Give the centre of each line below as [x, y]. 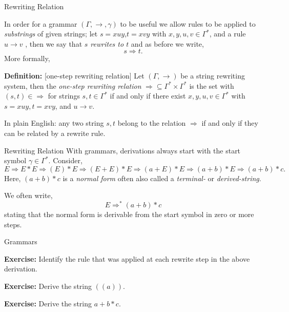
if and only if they [230, 123]
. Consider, [65, 160]
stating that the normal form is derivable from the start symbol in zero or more [129, 214]
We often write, [28, 195]
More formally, [27, 58]
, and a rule [228, 34]
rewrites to [107, 43]
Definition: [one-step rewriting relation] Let [74, 75]
